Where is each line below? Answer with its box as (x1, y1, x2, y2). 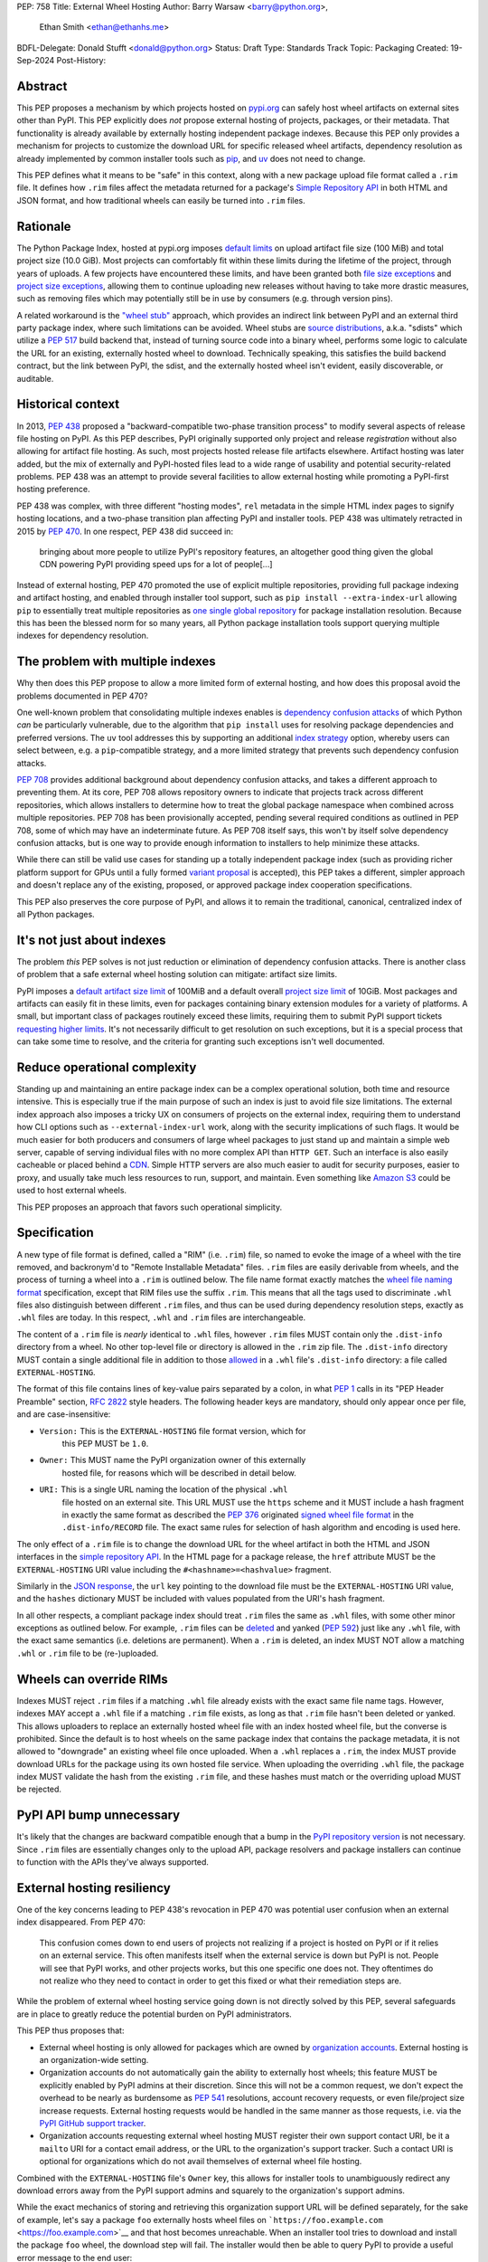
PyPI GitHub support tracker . (39, 2117, 146, 2128)
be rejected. (16, 1783, 62, 1795)
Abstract (16, 78, 68, 94)
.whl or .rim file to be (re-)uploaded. (16, 1648, 159, 1658)
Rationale (16, 218, 71, 234)
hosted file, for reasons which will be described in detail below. (61, 1467, 297, 1478)
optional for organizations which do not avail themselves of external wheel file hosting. (39, 2156, 362, 2167)
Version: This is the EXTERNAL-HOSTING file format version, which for (39, 1425, 306, 1436)
